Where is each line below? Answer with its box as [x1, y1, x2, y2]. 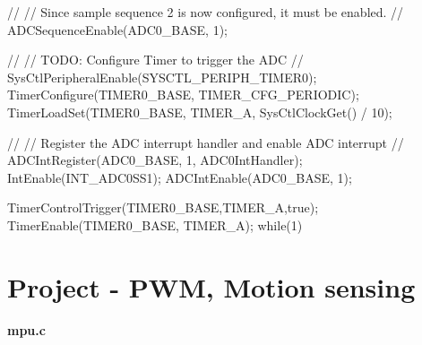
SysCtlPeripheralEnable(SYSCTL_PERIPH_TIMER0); [7, 67, 317, 86]
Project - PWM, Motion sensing [7, 268, 416, 305]
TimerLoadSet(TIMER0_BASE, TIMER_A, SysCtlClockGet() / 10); [7, 102, 392, 121]
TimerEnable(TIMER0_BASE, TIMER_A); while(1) [7, 215, 303, 234]
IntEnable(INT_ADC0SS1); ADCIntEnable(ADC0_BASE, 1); [7, 168, 352, 186]
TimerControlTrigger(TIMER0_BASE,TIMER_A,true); [7, 198, 319, 217]
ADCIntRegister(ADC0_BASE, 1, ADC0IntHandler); [7, 151, 303, 169]
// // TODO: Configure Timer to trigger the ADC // [7, 50, 304, 69]
